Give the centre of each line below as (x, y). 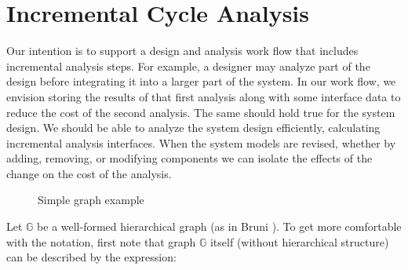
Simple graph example (91, 200)
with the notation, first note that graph (101, 241)
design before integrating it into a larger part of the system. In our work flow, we (201, 81)
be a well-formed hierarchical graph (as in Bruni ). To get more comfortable (219, 226)
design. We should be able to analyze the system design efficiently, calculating (193, 128)
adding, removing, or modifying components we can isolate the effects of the (189, 158)
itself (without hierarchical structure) (299, 241)
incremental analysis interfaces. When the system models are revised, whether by (201, 142)
